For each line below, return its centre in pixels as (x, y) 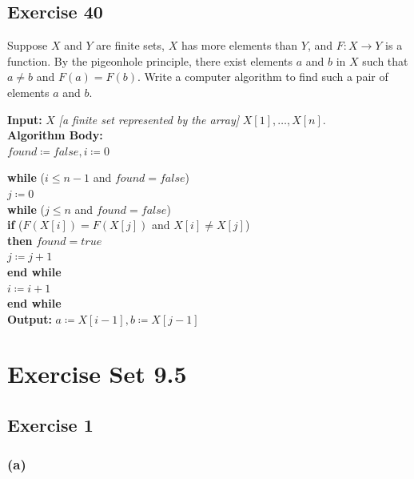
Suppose (28, 45)
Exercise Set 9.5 (97, 374)
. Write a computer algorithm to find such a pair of (263, 76)
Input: (25, 119)
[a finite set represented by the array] (149, 119)
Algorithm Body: (55, 135)
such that (385, 60)
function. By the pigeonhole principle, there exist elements (150, 60)
